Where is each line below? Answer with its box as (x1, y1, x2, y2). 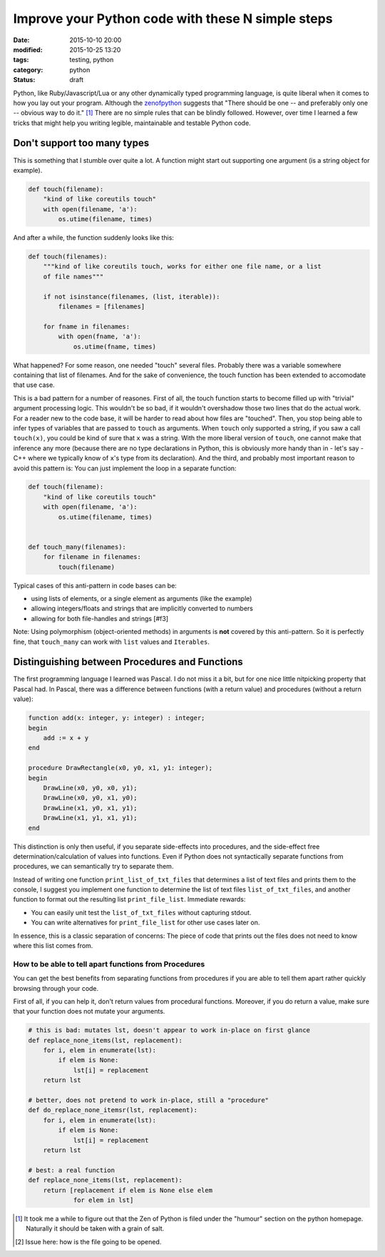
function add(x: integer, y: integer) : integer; (28, 714, 205, 722)
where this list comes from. (13, 942, 93, 950)
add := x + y (43, 734, 89, 742)
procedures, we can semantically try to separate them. (13, 862, 174, 871)
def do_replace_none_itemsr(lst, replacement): (28, 1106, 197, 1114)
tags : (13, 56, 29, 64)
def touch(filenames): (28, 253, 108, 261)
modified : (13, 45, 43, 54)
